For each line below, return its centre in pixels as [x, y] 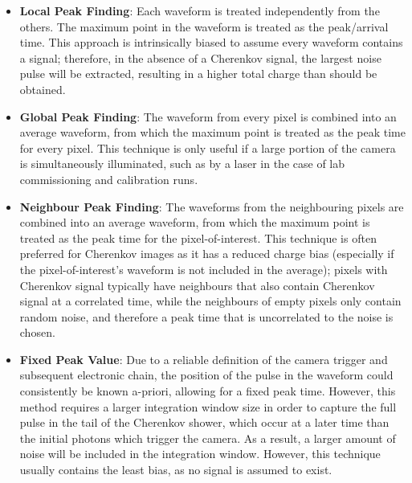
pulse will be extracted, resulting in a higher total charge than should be [198, 74]
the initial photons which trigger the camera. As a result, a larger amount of [208, 438]
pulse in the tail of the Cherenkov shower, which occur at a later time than [204, 422]
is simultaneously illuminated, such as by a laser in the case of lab [182, 164]
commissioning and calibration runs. [109, 179]
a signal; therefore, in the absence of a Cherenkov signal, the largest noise [200, 57]
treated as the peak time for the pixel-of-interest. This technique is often [198, 237]
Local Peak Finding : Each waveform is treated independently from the [200, 10]
